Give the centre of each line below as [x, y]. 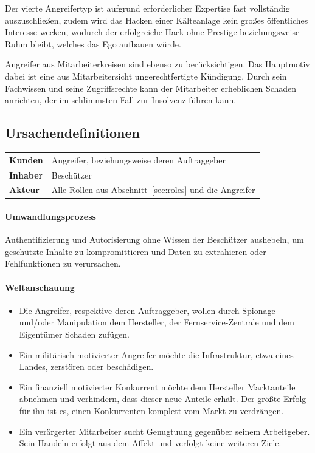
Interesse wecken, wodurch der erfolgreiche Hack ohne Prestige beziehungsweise [152, 32]
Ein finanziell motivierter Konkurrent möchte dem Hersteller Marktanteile [157, 387]
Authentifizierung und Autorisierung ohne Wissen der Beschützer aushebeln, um [154, 240]
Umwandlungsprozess [50, 216]
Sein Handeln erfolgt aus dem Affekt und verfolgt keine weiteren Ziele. [150, 443]
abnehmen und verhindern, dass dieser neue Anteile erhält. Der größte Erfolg [163, 399]
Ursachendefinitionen [72, 133]
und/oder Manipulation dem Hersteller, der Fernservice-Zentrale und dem [157, 322]
